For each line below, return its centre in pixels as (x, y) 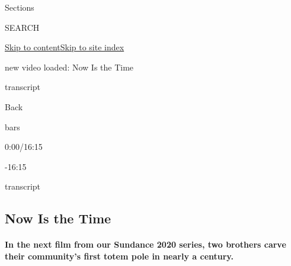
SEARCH (22, 27)
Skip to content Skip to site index (65, 47)
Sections (20, 7)
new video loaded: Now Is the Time (69, 67)
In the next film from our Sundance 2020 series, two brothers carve (145, 244)
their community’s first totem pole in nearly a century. (119, 256)
